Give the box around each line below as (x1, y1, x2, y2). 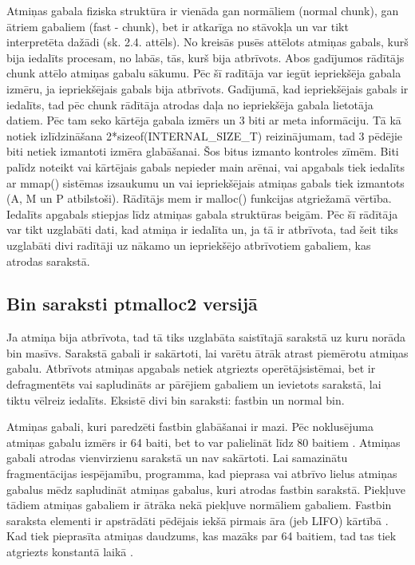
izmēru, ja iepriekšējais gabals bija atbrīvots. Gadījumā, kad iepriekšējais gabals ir (6, 80, 409, 97)
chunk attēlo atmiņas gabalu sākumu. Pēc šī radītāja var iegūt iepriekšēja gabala (6, 65, 401, 81)
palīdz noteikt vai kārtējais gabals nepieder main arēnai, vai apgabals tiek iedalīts (6, 158, 405, 175)
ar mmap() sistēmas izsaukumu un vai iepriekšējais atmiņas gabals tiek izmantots (6, 174, 405, 191)
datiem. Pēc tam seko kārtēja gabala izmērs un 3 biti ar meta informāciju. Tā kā (6, 112, 401, 128)
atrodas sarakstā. (6, 252, 90, 269)
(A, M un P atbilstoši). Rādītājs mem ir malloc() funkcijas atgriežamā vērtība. (6, 190, 392, 207)
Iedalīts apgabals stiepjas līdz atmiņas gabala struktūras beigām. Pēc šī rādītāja (6, 205, 398, 222)
